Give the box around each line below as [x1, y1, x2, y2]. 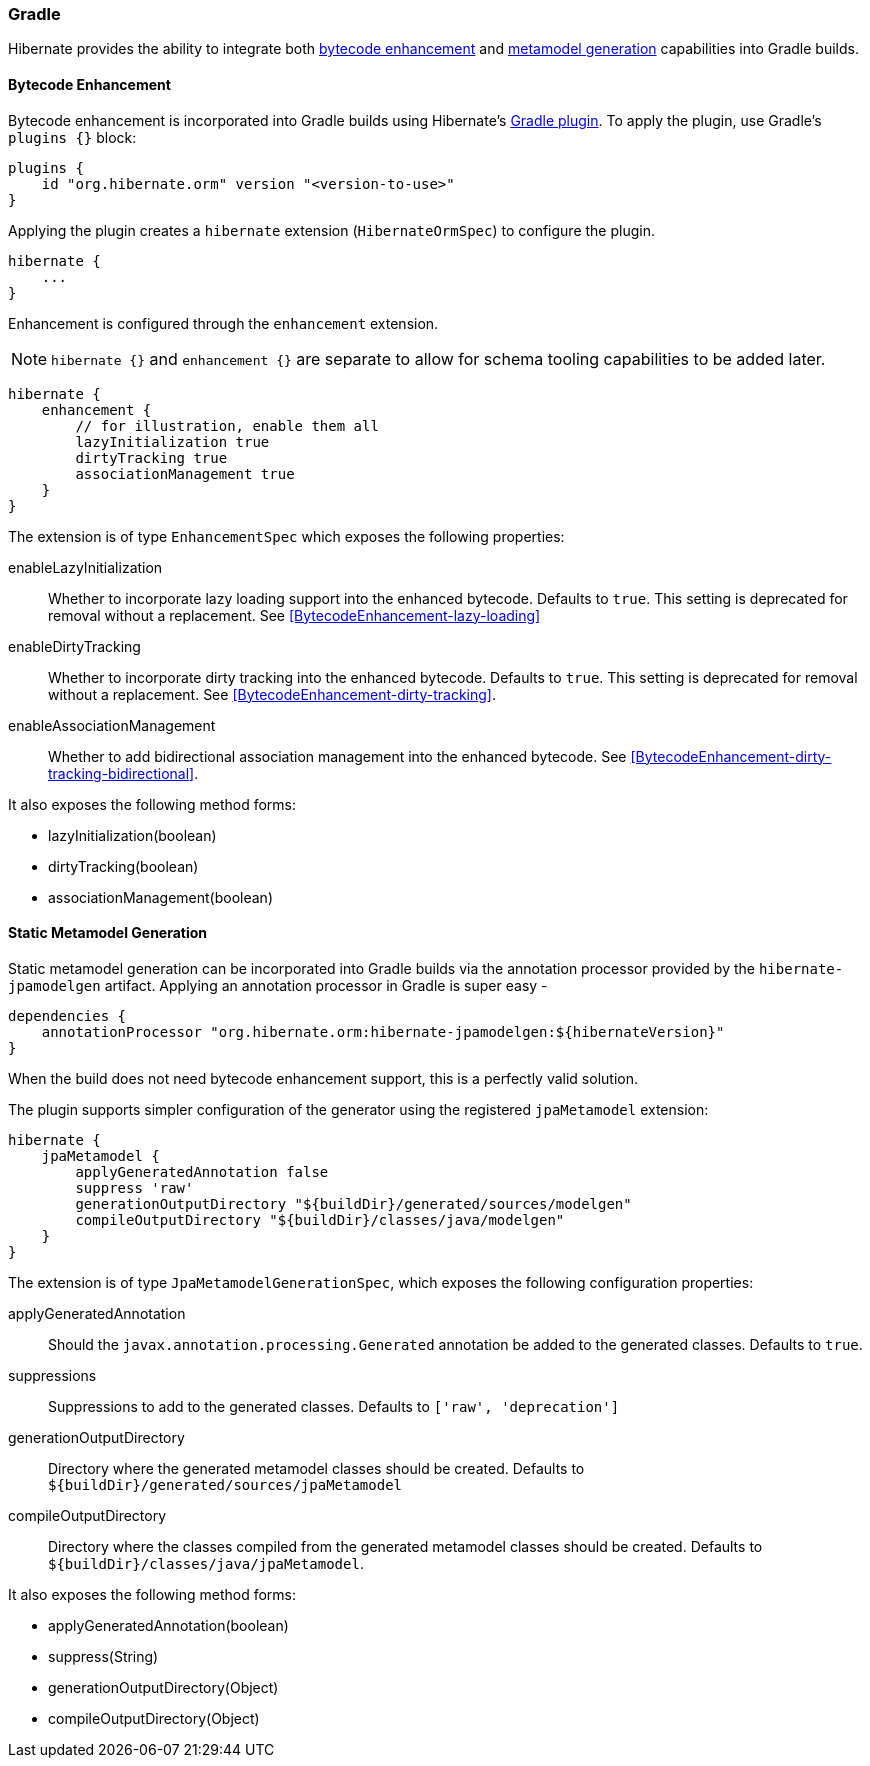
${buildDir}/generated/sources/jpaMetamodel [48, 1476, 403, 1493]
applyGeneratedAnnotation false [75, 1163, 329, 1180]
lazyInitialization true [75, 433, 270, 450]
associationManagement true [75, 465, 295, 482]
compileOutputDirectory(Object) [48, 1709, 260, 1727]
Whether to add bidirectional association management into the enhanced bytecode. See [48, 747, 627, 765]
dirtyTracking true [75, 449, 228, 466]
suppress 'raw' [75, 1179, 194, 1196]
